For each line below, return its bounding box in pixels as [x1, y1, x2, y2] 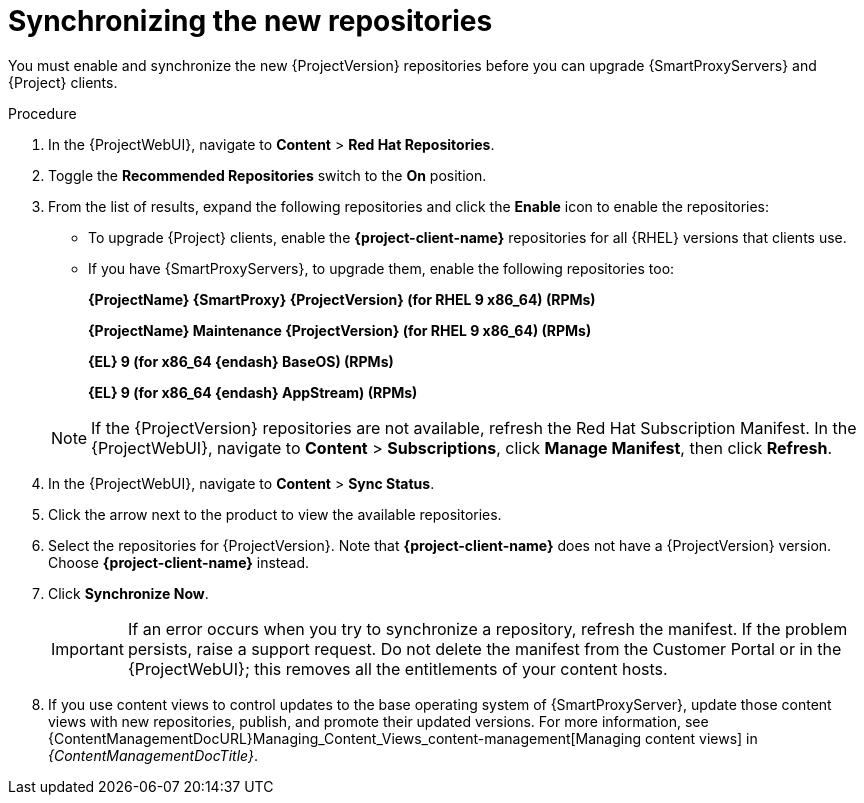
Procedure [8, 104, 77, 122]
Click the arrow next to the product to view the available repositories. [48, 505, 502, 523]
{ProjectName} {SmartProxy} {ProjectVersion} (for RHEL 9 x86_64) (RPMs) [88, 290, 596, 308]
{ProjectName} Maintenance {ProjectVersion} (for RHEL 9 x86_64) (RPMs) [88, 321, 592, 339]
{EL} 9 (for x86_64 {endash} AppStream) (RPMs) [88, 383, 418, 401]
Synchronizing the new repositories [8, 4, 493, 38]
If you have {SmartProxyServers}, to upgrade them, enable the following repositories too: [88, 259, 675, 277]
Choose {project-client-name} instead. [48, 553, 310, 571]
